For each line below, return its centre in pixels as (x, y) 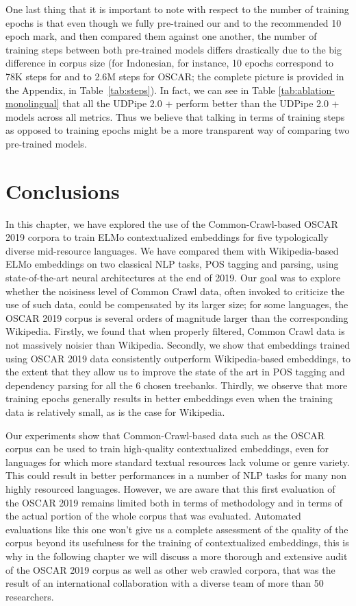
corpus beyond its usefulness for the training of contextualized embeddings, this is (177, 543)
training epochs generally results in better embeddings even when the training (169, 398)
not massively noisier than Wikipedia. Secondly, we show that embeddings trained (178, 345)
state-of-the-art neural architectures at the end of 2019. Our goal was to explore (173, 278)
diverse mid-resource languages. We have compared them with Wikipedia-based (172, 250)
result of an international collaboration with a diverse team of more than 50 (165, 583)
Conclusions (63, 190)
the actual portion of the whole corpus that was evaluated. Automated (153, 516)
